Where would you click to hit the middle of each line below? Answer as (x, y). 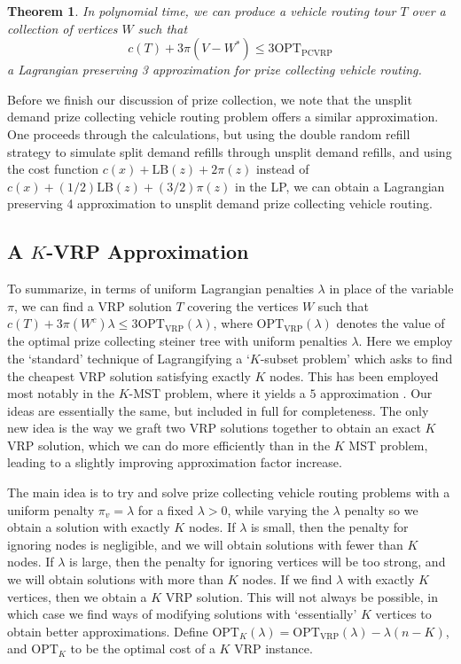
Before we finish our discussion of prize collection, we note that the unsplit (210, 99)
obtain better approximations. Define (108, 631)
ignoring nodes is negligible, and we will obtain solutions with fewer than (205, 544)
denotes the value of (391, 323)
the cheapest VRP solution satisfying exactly (129, 375)
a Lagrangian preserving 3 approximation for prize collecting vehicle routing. (215, 70)
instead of (282, 169)
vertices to (403, 614)
